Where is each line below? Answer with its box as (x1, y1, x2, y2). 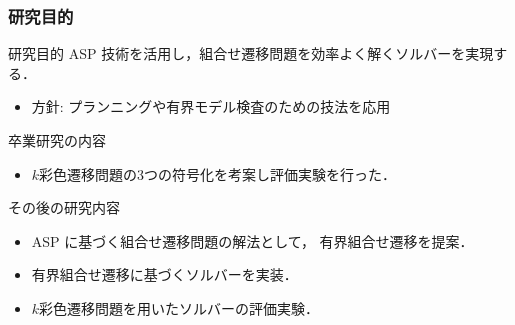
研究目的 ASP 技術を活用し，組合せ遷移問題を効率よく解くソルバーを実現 (8, 43, 494, 64)
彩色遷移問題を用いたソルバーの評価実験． (39, 297, 320, 318)
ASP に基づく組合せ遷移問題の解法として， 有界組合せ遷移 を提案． (31, 230, 474, 251)
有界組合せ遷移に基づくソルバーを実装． (31, 264, 298, 285)
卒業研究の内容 (8, 130, 106, 150)
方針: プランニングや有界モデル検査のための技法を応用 (31, 96, 391, 117)
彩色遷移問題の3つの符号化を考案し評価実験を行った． (39, 163, 397, 184)
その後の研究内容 (8, 197, 120, 218)
